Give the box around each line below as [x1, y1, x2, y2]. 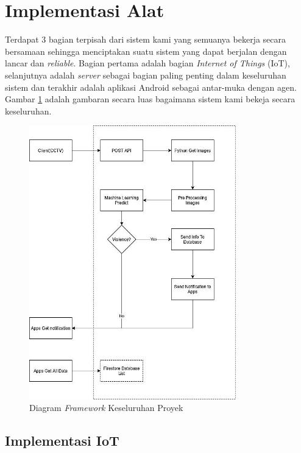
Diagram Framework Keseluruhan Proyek [29, 401, 183, 414]
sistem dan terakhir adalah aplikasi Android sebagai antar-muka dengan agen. [5, 80, 297, 93]
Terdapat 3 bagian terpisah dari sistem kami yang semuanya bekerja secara [5, 33, 286, 46]
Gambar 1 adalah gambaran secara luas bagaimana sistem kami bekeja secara [5, 93, 296, 105]
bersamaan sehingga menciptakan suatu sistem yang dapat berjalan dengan [5, 44, 287, 57]
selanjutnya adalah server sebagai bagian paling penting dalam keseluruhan [5, 68, 286, 81]
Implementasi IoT [5, 431, 119, 450]
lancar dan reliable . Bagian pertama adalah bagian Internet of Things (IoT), [5, 57, 290, 69]
